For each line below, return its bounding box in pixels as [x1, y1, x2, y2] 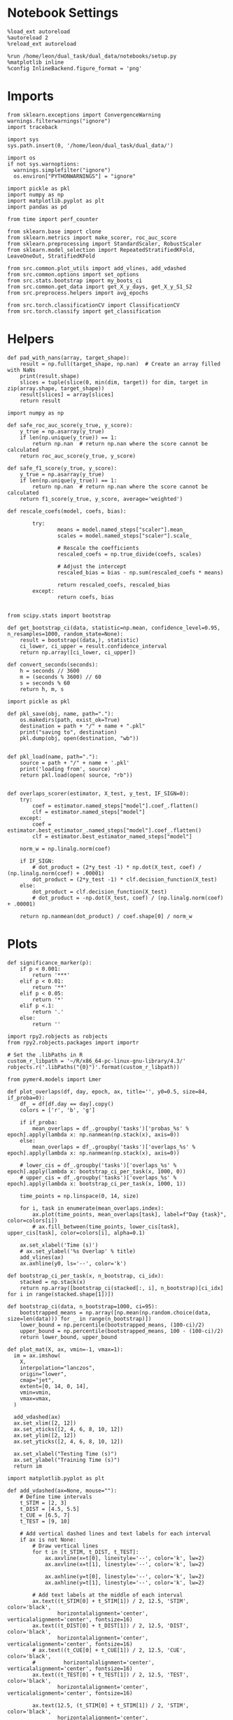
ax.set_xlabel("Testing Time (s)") [13, 1450, 118, 1457]
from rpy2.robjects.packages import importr [7, 1039, 139, 1046]
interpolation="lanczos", [20, 1364, 96, 1371]
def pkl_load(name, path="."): [7, 753, 99, 760]
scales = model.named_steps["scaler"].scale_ [57, 532, 192, 539]
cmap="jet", [20, 1376, 55, 1383]
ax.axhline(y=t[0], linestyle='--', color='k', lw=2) [44, 1573, 205, 1580]
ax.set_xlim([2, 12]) [13, 1419, 77, 1427]
